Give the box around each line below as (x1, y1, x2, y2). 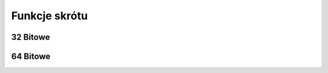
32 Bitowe (11, 32, 50, 42)
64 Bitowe (11, 51, 51, 62)
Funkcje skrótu (11, 9, 88, 22)
